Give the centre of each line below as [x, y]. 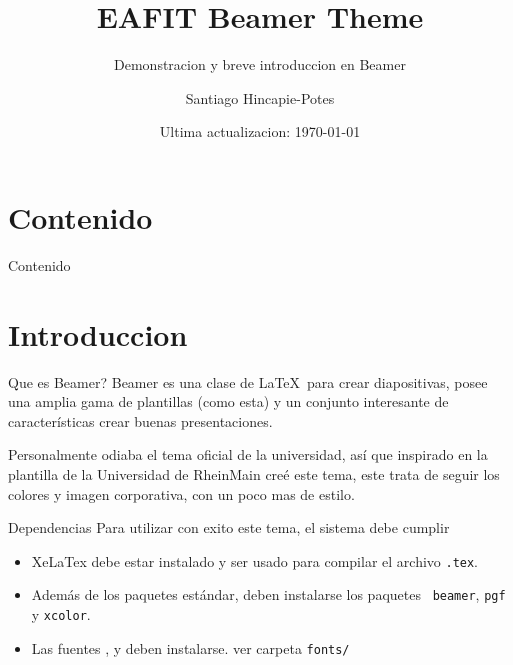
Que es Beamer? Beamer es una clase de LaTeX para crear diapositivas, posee [248, 381]
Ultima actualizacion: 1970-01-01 [260, 131]
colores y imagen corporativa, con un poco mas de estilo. [181, 493]
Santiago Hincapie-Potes [260, 97]
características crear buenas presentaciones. [140, 420]
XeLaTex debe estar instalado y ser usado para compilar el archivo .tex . [255, 560]
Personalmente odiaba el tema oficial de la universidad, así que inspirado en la [248, 454]
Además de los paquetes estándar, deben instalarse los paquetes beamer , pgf [268, 594]
